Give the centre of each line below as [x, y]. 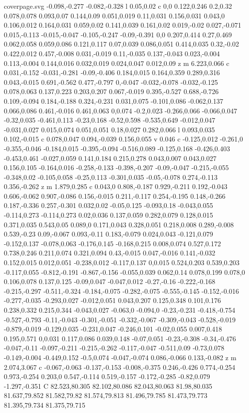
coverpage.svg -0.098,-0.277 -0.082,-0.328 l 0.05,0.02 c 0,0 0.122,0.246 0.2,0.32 [118, 6]
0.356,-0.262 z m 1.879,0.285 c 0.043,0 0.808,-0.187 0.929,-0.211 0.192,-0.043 [116, 186]
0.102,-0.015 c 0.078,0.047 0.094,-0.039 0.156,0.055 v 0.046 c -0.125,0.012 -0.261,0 [124, 139]
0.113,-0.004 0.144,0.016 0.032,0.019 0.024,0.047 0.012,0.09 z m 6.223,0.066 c [117, 63]
